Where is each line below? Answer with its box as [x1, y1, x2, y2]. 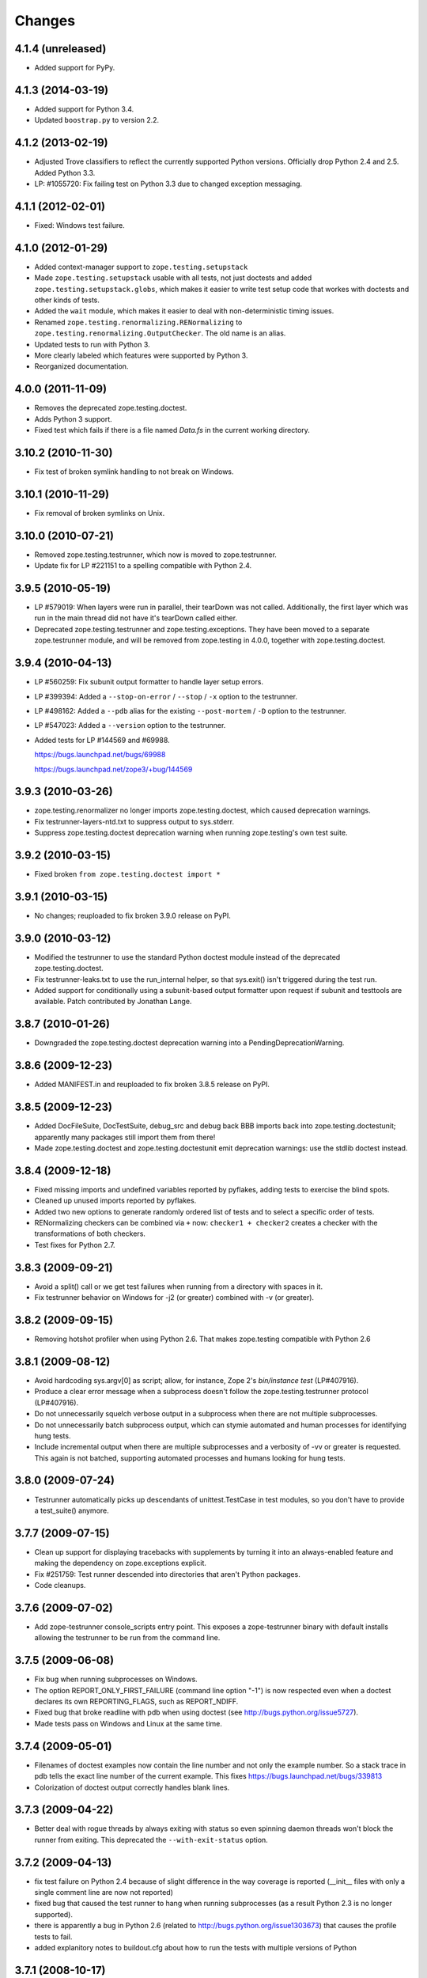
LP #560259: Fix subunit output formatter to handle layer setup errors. [34, 677, 264, 687]
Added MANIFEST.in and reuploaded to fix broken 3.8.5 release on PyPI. [34, 1080, 270, 1089]
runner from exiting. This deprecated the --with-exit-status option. [34, 1835, 268, 1844]
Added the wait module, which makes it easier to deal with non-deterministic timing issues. [34, 306, 334, 316]
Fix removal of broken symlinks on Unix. [34, 508, 165, 517]
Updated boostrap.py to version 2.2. [34, 116, 160, 125]
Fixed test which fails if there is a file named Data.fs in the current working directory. [34, 426, 310, 435]
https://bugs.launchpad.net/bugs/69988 [34, 750, 166, 760]
